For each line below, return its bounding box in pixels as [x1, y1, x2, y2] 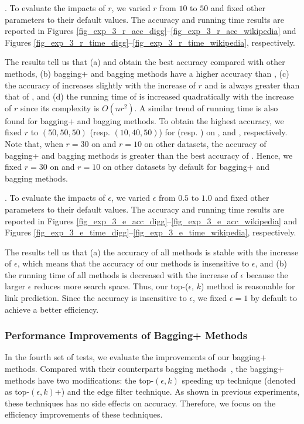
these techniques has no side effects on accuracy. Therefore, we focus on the [5, 396, 276, 409]
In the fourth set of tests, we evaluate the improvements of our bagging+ [5, 351, 267, 363]
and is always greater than [204, 78, 300, 91]
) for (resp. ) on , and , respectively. [159, 126, 288, 138]
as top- [5, 385, 30, 398]
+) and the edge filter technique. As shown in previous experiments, [54, 385, 300, 398]
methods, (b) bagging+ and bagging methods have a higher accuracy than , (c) [5, 67, 289, 79]
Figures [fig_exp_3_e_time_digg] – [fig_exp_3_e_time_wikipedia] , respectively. [5, 226, 296, 238]
